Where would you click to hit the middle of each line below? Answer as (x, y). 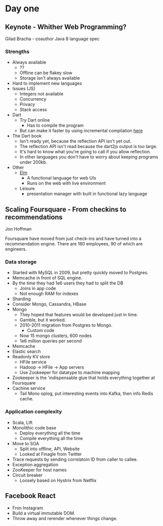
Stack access (33, 110)
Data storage (21, 262)
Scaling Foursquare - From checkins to (66, 209)
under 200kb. (33, 162)
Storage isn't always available (50, 78)
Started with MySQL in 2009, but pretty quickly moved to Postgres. (80, 273)
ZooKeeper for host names (39, 470)
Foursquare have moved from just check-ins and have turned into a (73, 239)
